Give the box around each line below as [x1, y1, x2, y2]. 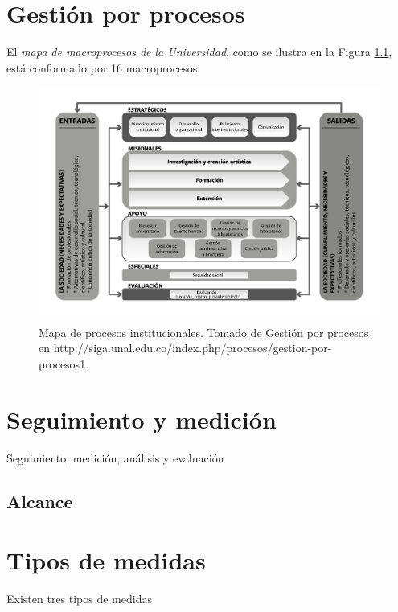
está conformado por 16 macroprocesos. [6, 59, 201, 76]
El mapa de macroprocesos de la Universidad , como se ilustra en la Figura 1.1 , [6, 43, 392, 60]
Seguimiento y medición [6, 402, 277, 435]
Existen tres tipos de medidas [6, 590, 152, 607]
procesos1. [39, 355, 89, 372]
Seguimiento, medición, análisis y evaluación [6, 449, 224, 466]
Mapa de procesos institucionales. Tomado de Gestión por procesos [39, 323, 369, 340]
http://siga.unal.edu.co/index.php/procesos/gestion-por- [53, 339, 332, 356]
